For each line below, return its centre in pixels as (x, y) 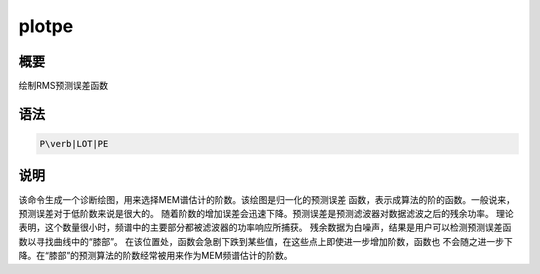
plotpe (46, 26)
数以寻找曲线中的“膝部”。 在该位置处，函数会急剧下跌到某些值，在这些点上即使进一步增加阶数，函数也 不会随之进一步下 (266, 241)
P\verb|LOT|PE (74, 144)
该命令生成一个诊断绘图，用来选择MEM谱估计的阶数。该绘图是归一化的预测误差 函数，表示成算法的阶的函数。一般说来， (266, 199)
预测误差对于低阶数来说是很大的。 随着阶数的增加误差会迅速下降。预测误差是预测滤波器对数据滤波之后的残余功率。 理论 (266, 213)
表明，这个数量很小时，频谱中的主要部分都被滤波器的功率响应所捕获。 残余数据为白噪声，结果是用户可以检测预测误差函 (265, 227)
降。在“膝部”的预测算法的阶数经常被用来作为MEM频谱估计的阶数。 (156, 256)
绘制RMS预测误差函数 (63, 86)
